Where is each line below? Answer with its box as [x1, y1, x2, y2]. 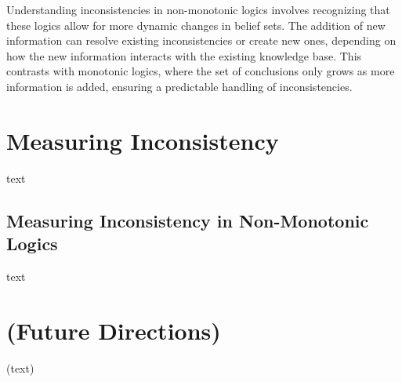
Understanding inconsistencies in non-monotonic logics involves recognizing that [6, 2, 390, 17]
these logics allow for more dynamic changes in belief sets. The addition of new [6, 16, 386, 33]
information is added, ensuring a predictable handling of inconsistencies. [6, 78, 353, 94]
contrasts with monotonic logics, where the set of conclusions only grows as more [6, 63, 395, 79]
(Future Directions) [6, 314, 221, 346]
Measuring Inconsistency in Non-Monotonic [6, 208, 369, 232]
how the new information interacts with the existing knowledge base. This [6, 47, 362, 64]
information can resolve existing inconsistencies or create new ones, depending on [6, 32, 397, 49]
